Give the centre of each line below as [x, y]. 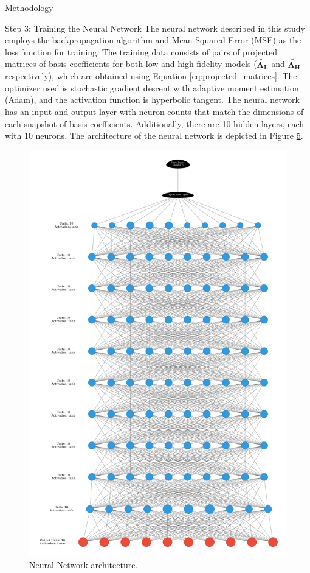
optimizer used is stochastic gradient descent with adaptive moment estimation [152, 87]
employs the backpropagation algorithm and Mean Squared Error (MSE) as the [153, 40]
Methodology [29, 7]
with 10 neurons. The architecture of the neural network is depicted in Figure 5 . [154, 135]
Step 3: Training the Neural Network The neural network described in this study [155, 28]
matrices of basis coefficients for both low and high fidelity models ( [131, 64]
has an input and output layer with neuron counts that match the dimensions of [154, 111]
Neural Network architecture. [84, 564]
